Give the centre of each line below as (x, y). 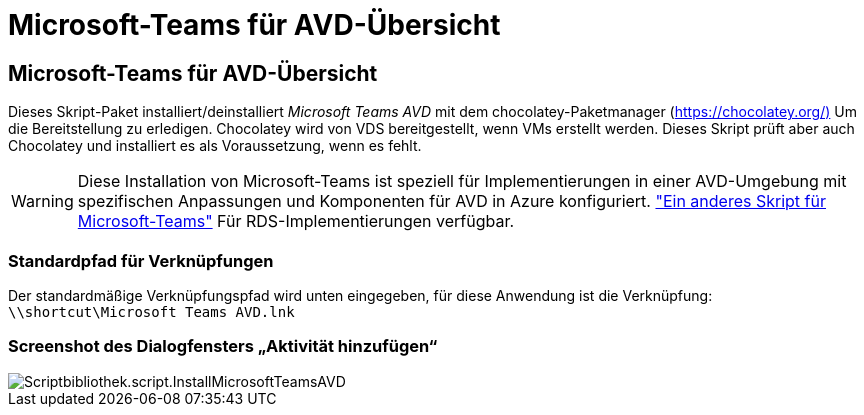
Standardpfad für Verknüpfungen (141, 260)
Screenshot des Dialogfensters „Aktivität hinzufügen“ (223, 346)
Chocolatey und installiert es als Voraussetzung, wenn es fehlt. (215, 146)
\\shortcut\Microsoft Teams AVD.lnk (151, 311)
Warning (42, 201)
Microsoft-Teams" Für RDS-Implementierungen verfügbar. (296, 221)
